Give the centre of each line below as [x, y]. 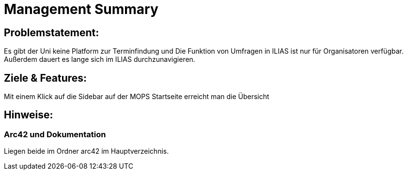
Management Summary [81, 9]
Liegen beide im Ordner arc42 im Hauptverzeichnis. [86, 151]
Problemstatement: [52, 32]
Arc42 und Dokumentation [55, 134]
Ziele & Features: [46, 78]
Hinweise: [29, 115]
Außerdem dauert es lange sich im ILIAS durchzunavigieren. [100, 59]
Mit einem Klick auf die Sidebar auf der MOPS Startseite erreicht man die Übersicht [137, 97]
